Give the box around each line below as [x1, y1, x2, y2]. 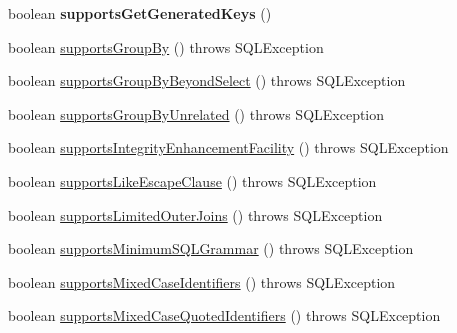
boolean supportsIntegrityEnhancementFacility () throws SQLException [8, 137, 449, 158]
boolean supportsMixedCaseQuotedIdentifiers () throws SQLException [8, 305, 441, 326]
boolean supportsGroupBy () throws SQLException [8, 36, 324, 57]
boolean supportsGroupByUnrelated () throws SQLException [8, 103, 385, 124]
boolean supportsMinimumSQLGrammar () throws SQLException [8, 238, 414, 259]
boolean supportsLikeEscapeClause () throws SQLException [8, 170, 377, 191]
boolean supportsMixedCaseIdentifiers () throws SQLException [8, 271, 396, 292]
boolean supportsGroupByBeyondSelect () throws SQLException [8, 70, 406, 91]
